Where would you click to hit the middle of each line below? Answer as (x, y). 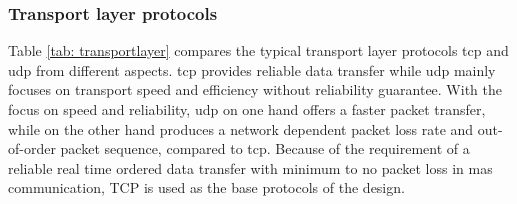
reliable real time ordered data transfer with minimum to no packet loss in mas (250, 167)
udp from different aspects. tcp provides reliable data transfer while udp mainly (252, 69)
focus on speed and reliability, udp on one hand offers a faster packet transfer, (247, 109)
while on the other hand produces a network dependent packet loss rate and (241, 128)
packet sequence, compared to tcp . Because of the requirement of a (265, 148)
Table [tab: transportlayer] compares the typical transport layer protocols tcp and (258, 50)
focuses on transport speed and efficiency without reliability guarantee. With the (255, 89)
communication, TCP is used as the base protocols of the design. (206, 187)
